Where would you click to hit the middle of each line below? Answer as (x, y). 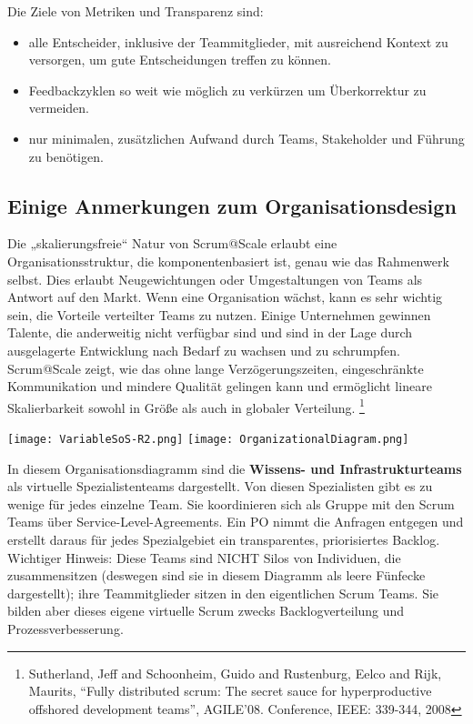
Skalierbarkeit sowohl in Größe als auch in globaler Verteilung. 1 (186, 406)
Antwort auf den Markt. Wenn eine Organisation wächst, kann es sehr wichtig (225, 297)
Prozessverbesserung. (65, 628)
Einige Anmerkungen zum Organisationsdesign (232, 205)
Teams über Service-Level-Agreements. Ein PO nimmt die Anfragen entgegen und (236, 522)
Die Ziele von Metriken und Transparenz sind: (136, 11)
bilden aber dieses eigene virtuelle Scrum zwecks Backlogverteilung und (206, 611)
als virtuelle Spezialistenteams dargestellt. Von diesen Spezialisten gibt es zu (220, 486)
